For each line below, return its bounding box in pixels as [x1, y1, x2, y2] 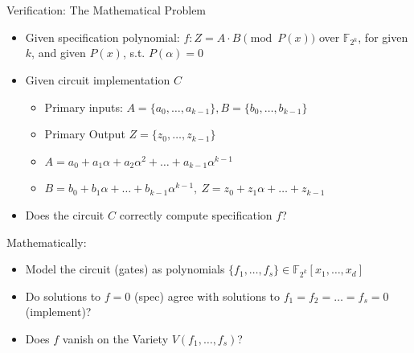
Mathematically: [6, 233, 87, 250]
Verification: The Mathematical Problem [6, 2, 207, 18]
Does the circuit [25, 206, 105, 223]
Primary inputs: [44, 98, 123, 115]
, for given [358, 28, 408, 45]
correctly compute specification [119, 206, 273, 223]
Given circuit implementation [25, 71, 170, 88]
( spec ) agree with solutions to [133, 287, 281, 304]
